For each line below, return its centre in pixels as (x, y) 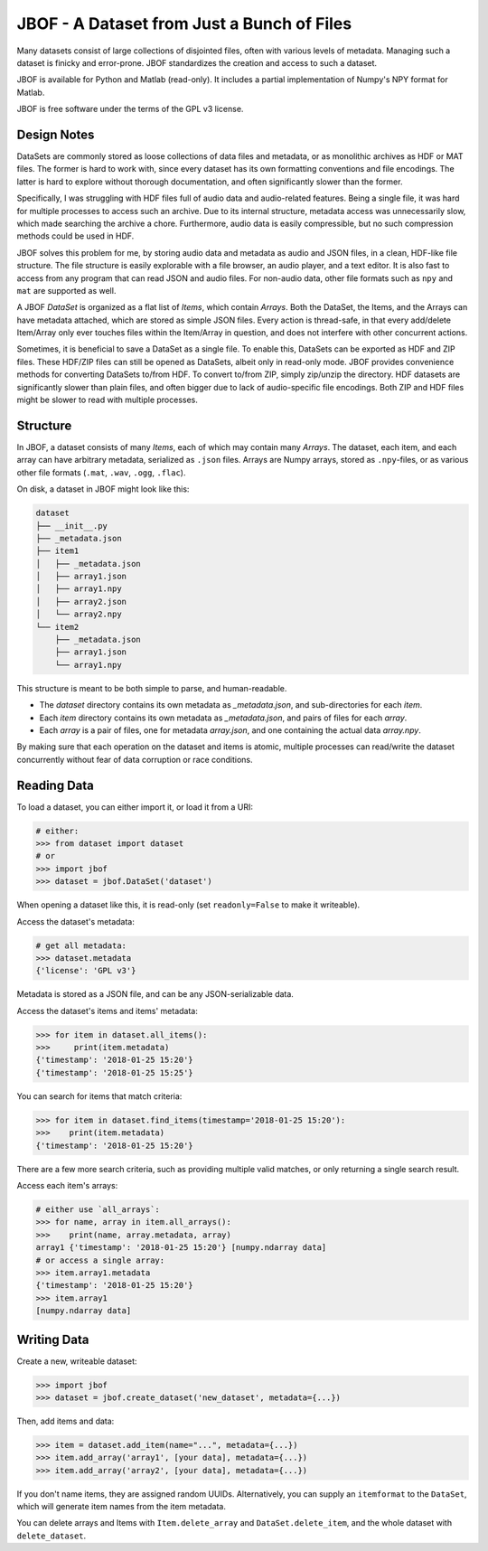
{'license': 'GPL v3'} (86, 971)
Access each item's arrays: (67, 1185)
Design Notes (56, 134)
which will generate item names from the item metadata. (121, 1507)
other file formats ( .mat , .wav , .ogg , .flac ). (101, 472)
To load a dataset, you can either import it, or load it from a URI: (135, 807)
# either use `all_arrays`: (98, 1209)
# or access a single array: (100, 1260)
